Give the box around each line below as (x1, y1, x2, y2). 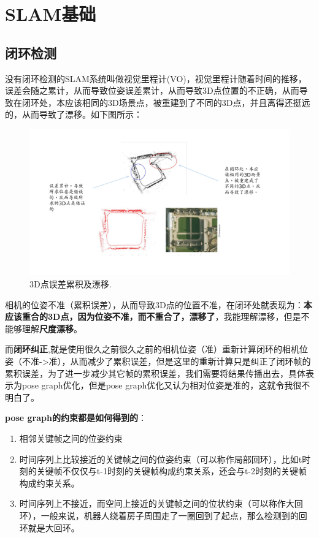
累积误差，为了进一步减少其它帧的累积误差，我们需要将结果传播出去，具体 (5, 366, 306, 379)
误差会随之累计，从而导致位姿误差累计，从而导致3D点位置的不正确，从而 (5, 84, 299, 97)
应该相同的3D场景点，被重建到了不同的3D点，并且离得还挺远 (64, 96, 310, 108)
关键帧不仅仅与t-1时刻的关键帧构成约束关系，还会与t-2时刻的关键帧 (36, 464, 307, 477)
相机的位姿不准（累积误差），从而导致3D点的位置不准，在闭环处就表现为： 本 (5, 298, 312, 311)
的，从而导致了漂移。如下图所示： (5, 108, 142, 121)
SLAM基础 (5, 1, 96, 26)
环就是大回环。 (19, 521, 80, 534)
